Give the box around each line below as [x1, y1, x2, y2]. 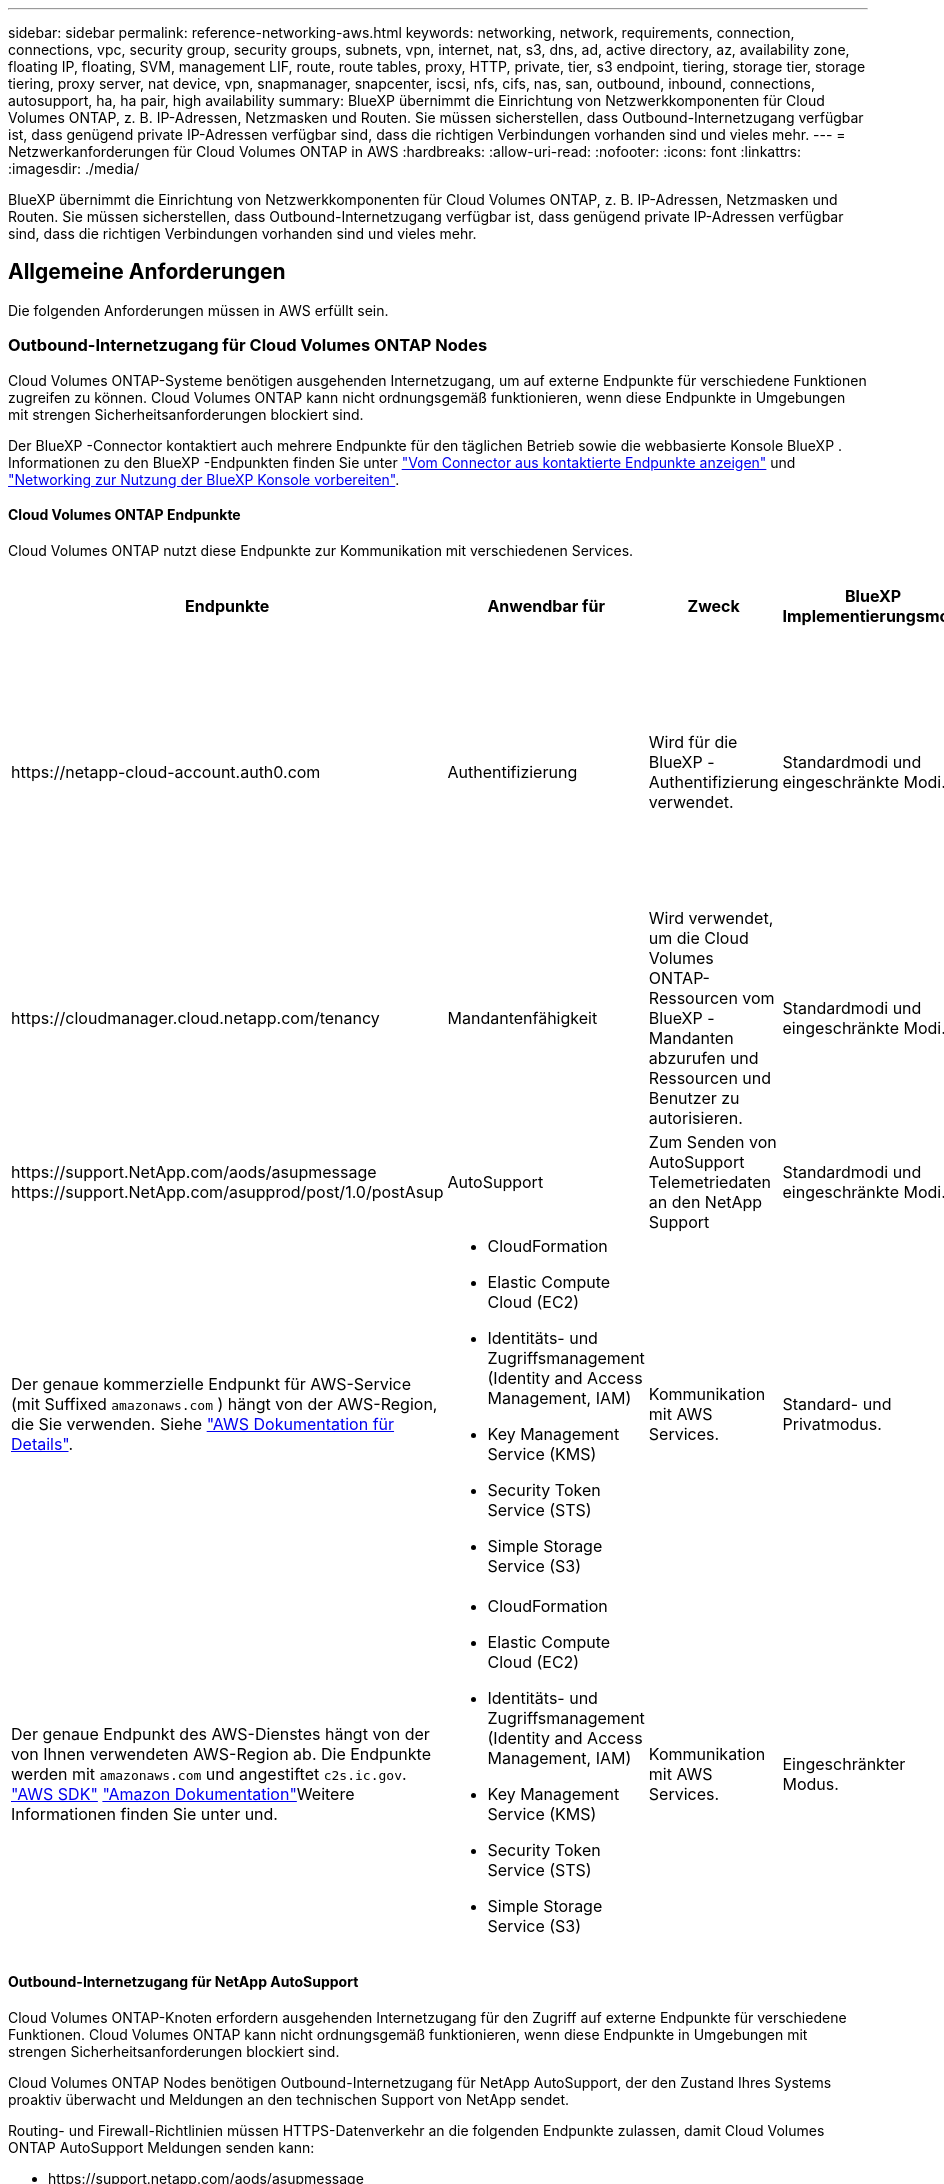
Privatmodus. [782, 1413, 882, 1434]
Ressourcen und [648, 1067, 772, 1088]
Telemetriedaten [648, 1171, 772, 1192]
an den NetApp [648, 1191, 763, 1212]
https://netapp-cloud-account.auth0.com [11, 761, 321, 782]
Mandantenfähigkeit [447, 1007, 598, 1028]
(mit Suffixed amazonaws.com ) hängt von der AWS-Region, [11, 1393, 438, 1414]
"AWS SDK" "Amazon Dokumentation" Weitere [11, 1783, 355, 1804]
